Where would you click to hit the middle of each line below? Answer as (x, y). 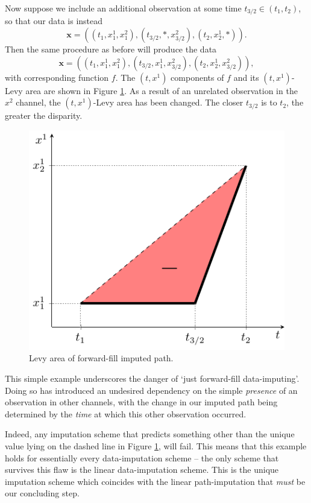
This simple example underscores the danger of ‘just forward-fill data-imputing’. (152, 378)
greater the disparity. (44, 115)
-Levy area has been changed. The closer (168, 102)
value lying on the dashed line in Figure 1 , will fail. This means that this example (156, 445)
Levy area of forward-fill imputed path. (101, 358)
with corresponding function (57, 77)
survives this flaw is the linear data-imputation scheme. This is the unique (142, 470)
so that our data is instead (54, 21)
